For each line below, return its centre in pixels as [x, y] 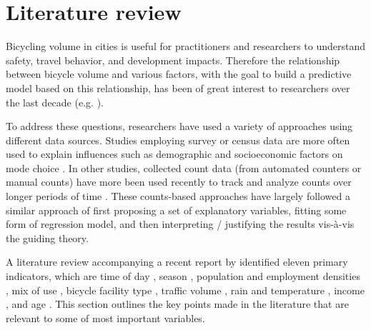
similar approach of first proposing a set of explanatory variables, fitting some [176, 210]
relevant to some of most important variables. [105, 317]
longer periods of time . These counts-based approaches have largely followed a [178, 196]
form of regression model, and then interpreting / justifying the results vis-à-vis [180, 224]
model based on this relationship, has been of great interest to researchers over [178, 87]
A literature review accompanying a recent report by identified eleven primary [177, 262]
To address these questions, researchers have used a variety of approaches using [179, 126]
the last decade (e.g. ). [55, 102]
